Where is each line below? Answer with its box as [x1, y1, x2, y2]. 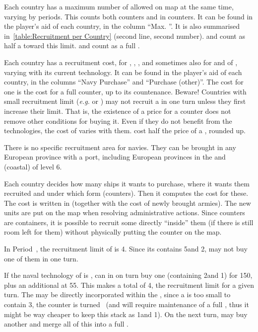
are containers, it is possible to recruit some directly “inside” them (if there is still [4, 217, 254, 227]
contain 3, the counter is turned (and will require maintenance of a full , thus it [4, 299, 249, 310]
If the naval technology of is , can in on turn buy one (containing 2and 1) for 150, [4, 270, 253, 280]
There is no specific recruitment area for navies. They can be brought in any [4, 142, 236, 152]
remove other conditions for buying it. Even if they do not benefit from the [4, 115, 232, 126]
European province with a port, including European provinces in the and [4, 152, 226, 162]
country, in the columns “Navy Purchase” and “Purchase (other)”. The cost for [4, 77, 244, 87]
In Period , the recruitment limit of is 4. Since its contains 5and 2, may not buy [4, 244, 248, 254]
